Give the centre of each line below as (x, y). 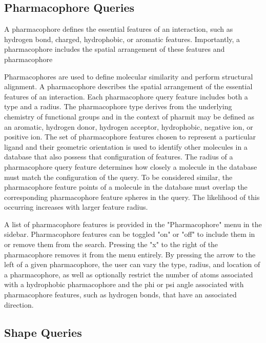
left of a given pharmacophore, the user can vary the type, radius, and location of (132, 264)
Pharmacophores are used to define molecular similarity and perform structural (129, 76)
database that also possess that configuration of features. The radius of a (119, 157)
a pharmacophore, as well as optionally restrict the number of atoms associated (129, 274)
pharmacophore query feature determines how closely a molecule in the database (131, 166)
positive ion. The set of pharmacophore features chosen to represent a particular (130, 137)
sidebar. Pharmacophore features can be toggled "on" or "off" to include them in (130, 234)
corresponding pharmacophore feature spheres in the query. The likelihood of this (132, 197)
